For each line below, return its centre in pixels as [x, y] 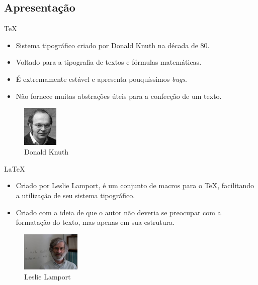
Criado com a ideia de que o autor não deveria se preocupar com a [118, 212]
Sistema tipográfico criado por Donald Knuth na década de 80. [113, 45]
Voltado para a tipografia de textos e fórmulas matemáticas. [109, 62]
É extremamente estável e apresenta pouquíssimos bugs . [101, 79]
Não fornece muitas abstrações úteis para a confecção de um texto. [119, 96]
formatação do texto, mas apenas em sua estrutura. [95, 222]
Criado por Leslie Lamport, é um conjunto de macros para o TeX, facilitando [135, 185]
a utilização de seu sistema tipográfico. [75, 195]
